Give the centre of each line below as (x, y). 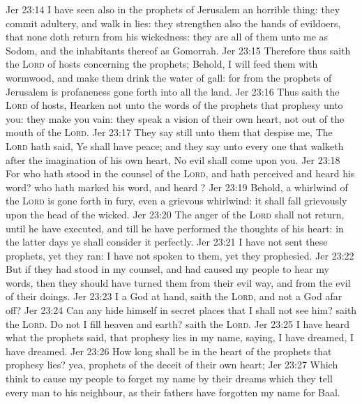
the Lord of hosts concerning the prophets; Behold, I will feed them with (162, 64)
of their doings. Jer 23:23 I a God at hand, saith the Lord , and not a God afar (174, 296)
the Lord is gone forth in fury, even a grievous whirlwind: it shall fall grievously (176, 201)
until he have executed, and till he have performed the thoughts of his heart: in (175, 228)
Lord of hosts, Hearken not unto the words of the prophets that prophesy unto (174, 105)
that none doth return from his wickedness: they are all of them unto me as (167, 37)
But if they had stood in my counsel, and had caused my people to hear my (168, 269)
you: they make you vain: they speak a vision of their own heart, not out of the (175, 118)
